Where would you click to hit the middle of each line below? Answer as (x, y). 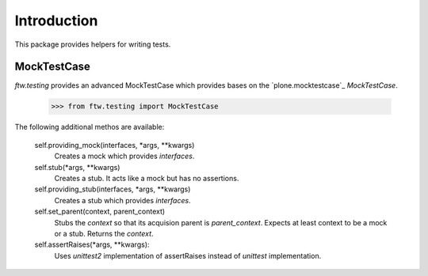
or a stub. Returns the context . (104, 233)
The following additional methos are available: (90, 127)
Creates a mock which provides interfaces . (124, 156)
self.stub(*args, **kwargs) (77, 167)
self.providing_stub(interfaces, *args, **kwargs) (113, 189)
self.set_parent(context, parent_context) (100, 212)
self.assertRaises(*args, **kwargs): (92, 244)
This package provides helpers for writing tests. (93, 44)
